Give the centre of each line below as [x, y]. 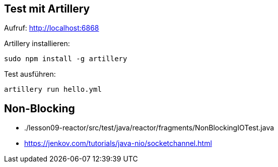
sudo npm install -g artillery [66, 59]
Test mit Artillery [47, 9]
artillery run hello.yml [53, 90]
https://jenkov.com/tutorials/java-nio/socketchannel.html [118, 143]
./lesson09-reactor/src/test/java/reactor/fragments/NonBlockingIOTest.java [149, 128]
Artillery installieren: [37, 44]
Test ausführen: [30, 74]
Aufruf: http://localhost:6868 [52, 28]
